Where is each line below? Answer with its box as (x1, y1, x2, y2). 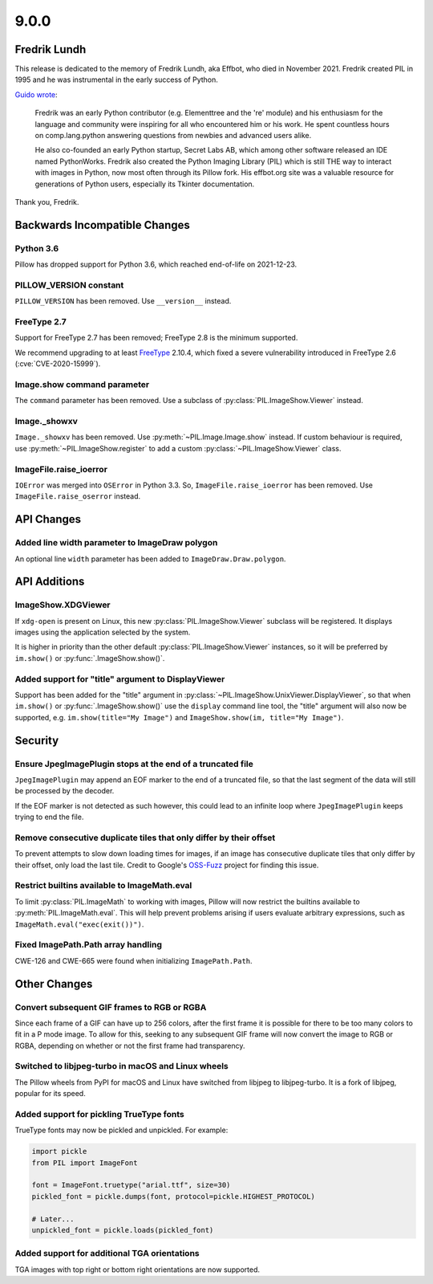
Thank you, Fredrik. (14, 197, 79, 206)
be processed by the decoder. (14, 786, 115, 796)
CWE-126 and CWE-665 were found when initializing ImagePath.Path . (14, 956, 253, 965)
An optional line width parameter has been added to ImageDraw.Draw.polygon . (14, 554, 286, 564)
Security (14, 733, 59, 747)
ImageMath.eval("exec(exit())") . (14, 919, 144, 929)
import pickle (31, 1147, 87, 1156)
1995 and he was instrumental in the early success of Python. (14, 75, 218, 84)
